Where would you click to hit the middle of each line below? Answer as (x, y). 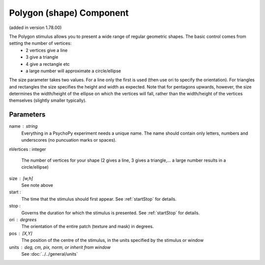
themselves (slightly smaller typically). (48, 100)
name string (23, 126)
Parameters (27, 115)
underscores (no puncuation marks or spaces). (69, 140)
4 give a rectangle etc (48, 64)
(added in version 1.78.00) (35, 28)
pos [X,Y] (21, 233)
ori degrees (23, 220)
